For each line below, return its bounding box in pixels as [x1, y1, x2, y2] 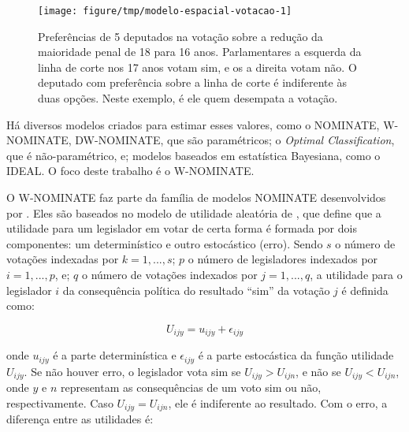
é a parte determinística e [53, 347, 177, 363]
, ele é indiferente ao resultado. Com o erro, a [168, 394, 388, 411]
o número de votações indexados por [81, 266, 258, 282]
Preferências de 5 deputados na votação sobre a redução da [38, 28, 323, 44]
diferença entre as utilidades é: [6, 411, 154, 427]
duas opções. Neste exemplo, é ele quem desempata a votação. [38, 90, 338, 106]
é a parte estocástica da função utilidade [198, 347, 394, 363]
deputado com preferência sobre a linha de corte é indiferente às [38, 74, 347, 91]
